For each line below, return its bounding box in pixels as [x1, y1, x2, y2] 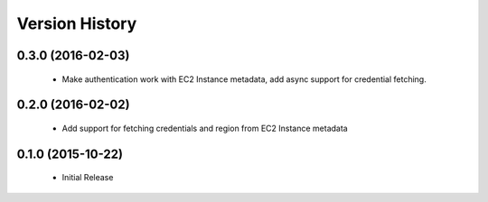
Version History [16, 14, 137, 33]
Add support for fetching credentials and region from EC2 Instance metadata [61, 123, 348, 133]
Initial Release [61, 172, 114, 183]
